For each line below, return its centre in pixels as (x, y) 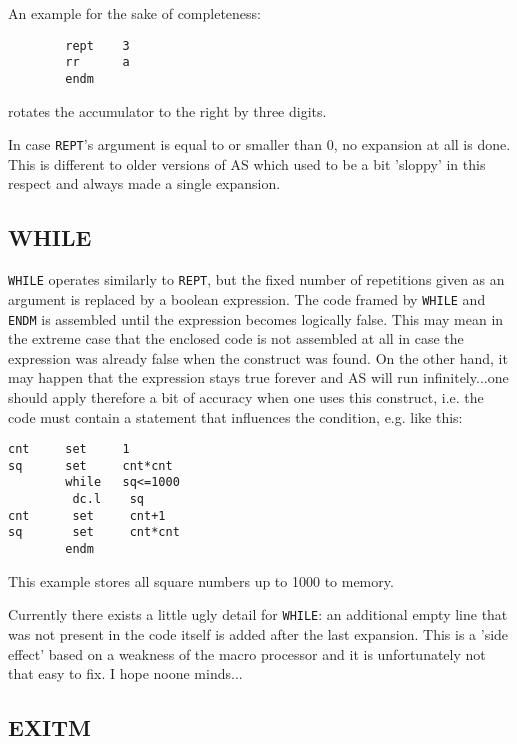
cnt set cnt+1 (87, 515)
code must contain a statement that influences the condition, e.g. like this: (235, 416)
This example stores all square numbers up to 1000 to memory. (201, 580)
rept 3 (97, 45)
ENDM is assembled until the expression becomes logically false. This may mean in (256, 318)
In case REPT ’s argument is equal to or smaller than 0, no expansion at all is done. (259, 144)
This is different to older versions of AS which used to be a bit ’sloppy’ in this (247, 163)
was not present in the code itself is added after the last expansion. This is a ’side (258, 633)
